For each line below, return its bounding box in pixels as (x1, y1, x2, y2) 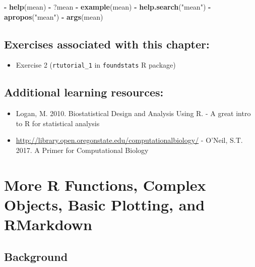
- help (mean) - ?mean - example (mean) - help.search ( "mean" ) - (4, 2, 211, 12)
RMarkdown (4, 214, 92, 235)
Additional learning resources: (4, 84, 164, 100)
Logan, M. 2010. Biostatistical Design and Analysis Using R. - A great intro (16, 108, 251, 119)
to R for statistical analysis (16, 118, 100, 128)
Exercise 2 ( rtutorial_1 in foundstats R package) (16, 60, 176, 70)
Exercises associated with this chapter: (4, 36, 210, 51)
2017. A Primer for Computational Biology (16, 145, 149, 155)
